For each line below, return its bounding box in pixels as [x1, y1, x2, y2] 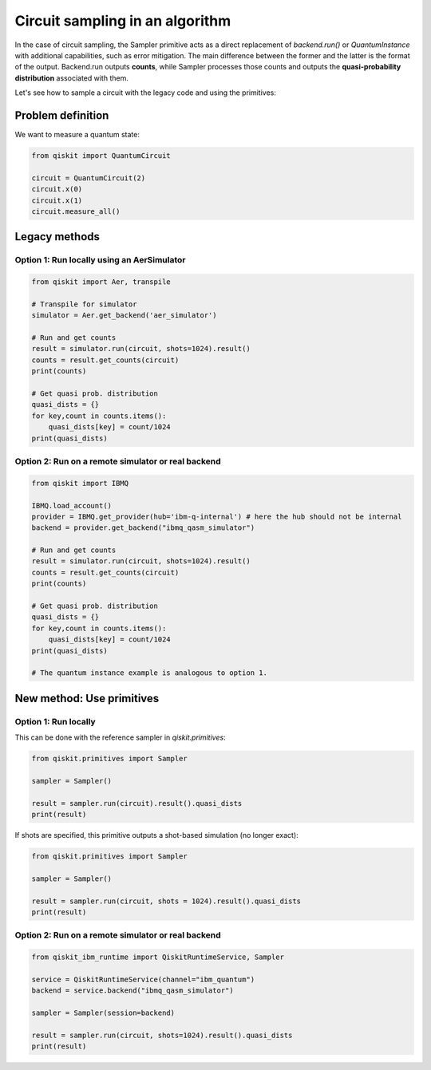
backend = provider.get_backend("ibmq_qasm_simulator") [31, 523, 255, 532]
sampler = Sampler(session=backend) [31, 1009, 176, 1017]
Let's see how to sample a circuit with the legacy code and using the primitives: [14, 88, 277, 97]
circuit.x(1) [31, 195, 83, 205]
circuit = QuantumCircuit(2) [31, 173, 146, 183]
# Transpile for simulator [31, 299, 137, 309]
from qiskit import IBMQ [31, 479, 129, 488]
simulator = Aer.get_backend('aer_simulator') [31, 311, 217, 320]
